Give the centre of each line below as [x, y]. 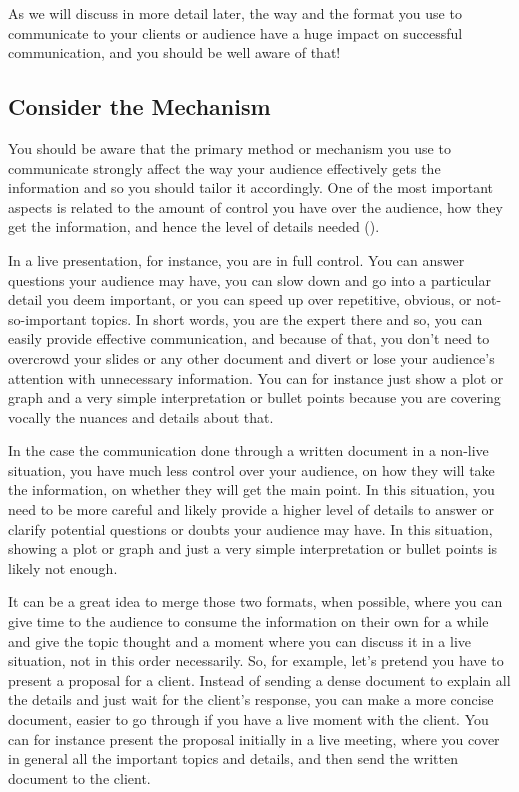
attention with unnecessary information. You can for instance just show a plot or [256, 377]
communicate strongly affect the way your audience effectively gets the [224, 167]
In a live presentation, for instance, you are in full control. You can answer [236, 259]
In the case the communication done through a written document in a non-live [248, 450]
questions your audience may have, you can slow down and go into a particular [249, 279]
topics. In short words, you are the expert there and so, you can [287, 318]
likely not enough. [63, 567]
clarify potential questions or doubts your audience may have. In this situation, [250, 528]
